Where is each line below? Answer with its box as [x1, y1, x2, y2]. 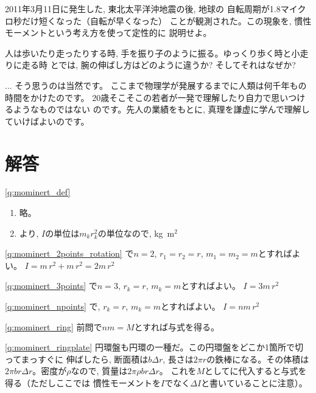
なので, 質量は [71, 364, 128, 377]
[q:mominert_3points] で [5, 279, 97, 292]
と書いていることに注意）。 [201, 377, 307, 389]
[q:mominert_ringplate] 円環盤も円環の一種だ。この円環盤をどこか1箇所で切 [5, 341, 304, 353]
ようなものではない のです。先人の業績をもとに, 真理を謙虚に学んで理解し [13, 103, 310, 116]
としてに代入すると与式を [204, 364, 307, 377]
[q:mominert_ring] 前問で [5, 320, 102, 333]
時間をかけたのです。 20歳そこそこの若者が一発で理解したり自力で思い [5, 91, 289, 103]
